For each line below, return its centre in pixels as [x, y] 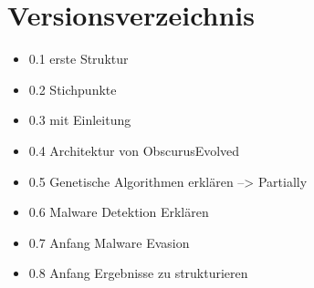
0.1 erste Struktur [78, 59]
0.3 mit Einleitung [80, 120]
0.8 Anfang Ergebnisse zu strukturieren [138, 273]
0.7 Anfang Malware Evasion [109, 242]
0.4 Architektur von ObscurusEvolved [134, 150]
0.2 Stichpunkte [73, 89]
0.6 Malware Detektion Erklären [119, 212]
